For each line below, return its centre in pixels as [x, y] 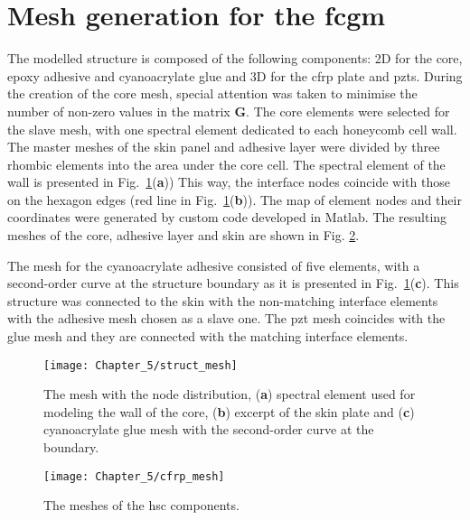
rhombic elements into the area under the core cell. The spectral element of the [226, 164]
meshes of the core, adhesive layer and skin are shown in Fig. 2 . [183, 235]
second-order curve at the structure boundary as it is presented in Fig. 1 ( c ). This [233, 283]
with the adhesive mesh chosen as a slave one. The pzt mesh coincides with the [226, 318]
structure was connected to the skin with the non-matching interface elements [223, 300]
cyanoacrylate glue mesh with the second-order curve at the [209, 429]
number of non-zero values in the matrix [119, 111]
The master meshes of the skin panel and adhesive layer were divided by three [224, 147]
